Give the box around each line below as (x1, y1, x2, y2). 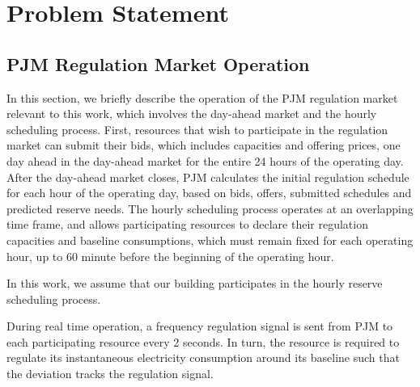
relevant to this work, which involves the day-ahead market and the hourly (6, 105, 377, 122)
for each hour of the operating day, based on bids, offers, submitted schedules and (6, 184, 412, 201)
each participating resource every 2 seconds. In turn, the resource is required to (6, 333, 400, 350)
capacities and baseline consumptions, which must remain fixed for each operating (6, 231, 414, 248)
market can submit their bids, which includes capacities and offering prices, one (6, 137, 401, 154)
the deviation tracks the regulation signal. (6, 365, 214, 382)
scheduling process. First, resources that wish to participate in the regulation (6, 120, 388, 137)
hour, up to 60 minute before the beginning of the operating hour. (6, 247, 334, 264)
